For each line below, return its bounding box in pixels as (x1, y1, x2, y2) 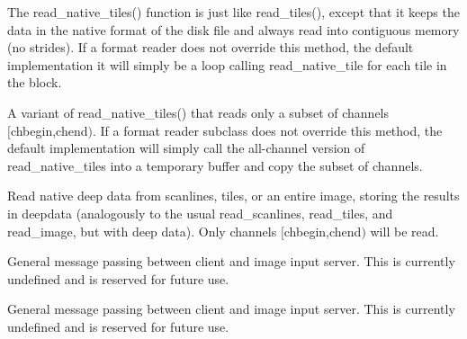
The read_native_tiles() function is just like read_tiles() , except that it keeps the (7, 3, 460, 21)
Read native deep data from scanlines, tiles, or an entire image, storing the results (7, 186, 460, 205)
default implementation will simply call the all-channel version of (7, 138, 365, 157)
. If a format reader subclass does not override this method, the (92, 120, 443, 139)
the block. (7, 73, 62, 92)
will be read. (370, 221, 439, 240)
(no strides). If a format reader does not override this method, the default (7, 38, 414, 57)
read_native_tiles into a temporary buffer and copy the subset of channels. (7, 156, 423, 174)
